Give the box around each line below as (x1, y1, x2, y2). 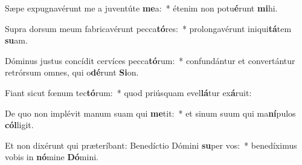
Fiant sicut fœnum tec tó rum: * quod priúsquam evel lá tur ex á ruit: (5, 86, 252, 99)
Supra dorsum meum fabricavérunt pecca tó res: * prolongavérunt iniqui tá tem (5, 22, 292, 34)
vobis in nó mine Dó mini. (5, 150, 98, 163)
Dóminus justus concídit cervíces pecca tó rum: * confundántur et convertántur (5, 54, 295, 66)
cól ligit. (5, 118, 34, 131)
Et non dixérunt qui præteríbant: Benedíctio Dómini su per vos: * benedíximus (5, 138, 297, 151)
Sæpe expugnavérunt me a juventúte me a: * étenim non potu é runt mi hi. (5, 2, 278, 14)
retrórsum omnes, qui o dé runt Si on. (5, 66, 139, 79)
